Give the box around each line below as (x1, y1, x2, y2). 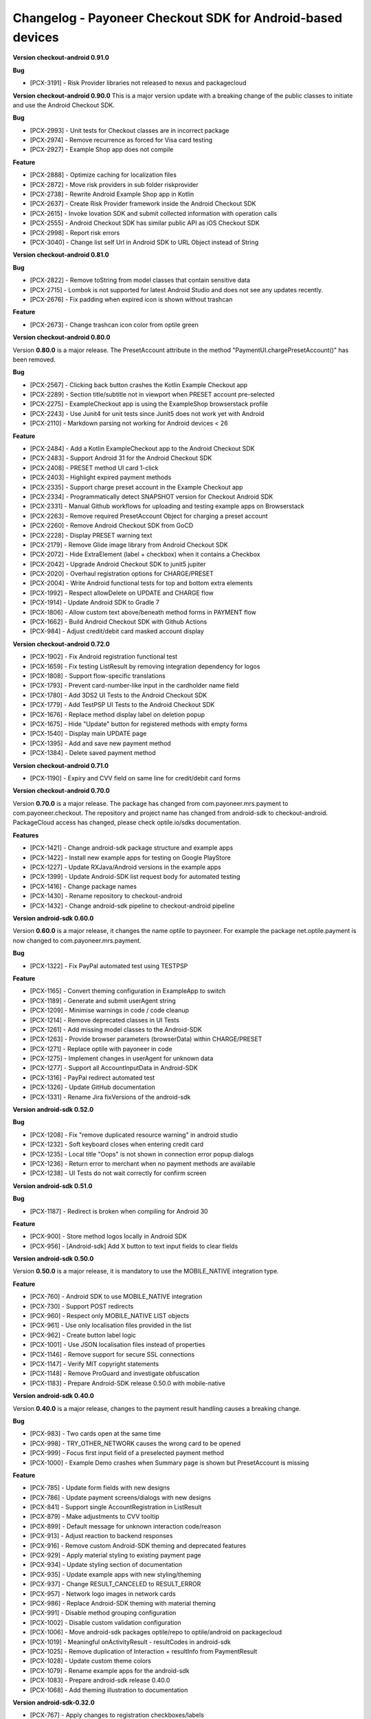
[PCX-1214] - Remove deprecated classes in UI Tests (30, 1016, 180, 1024)
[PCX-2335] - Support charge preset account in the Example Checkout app (30, 483, 243, 491)
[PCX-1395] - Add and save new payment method (30, 739, 171, 747)
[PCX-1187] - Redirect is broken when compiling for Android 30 (30, 1207, 209, 1215)
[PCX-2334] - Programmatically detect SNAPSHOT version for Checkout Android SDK (30, 492, 273, 501)
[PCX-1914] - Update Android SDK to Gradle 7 (30, 598, 159, 606)
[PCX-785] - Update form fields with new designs (30, 1484, 170, 1492)
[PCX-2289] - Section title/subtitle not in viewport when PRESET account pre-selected (30, 391, 275, 399)
